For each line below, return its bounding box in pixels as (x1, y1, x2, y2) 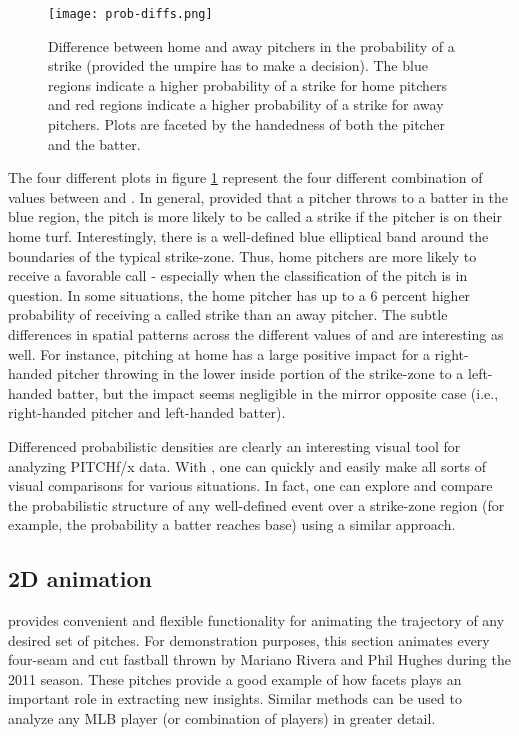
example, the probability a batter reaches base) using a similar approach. (8, 514, 456, 535)
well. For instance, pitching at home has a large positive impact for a (8, 343, 431, 364)
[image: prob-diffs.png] (48, 7, 213, 21)
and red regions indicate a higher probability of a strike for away (48, 94, 444, 115)
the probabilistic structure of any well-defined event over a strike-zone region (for (8, 494, 505, 515)
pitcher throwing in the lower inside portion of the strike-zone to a (57, 363, 464, 384)
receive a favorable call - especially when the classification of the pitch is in (8, 265, 468, 286)
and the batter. (48, 133, 141, 154)
